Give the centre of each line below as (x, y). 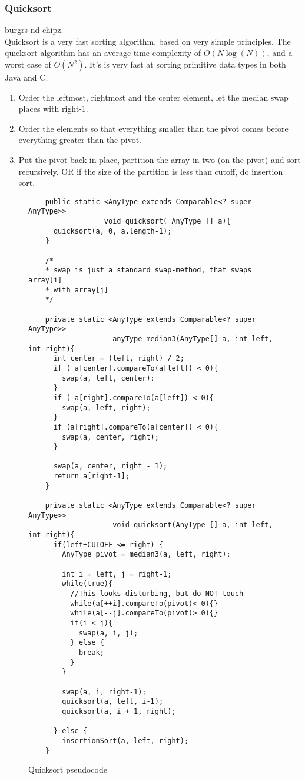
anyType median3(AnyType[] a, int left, (193, 339)
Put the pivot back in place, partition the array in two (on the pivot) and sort (160, 159)
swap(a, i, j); (108, 633)
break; (91, 652)
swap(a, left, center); (108, 378)
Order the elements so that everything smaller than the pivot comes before (153, 128)
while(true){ (87, 584)
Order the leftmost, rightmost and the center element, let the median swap (153, 97)
